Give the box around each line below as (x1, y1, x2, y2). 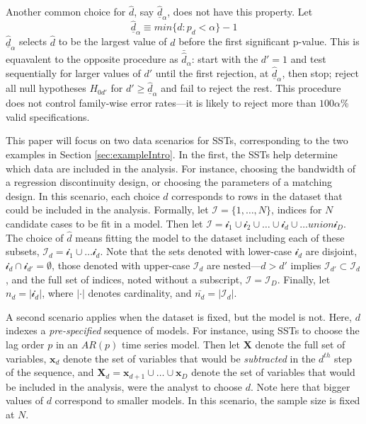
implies (290, 257, 321, 272)
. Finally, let (277, 271, 331, 286)
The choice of (6, 230, 64, 245)
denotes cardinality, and (88, 285, 192, 300)
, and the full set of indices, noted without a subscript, (6, 271, 243, 286)
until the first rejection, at (155, 65, 269, 80)
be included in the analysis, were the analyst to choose (6, 379, 242, 394)
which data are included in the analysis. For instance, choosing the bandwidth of (6, 160, 356, 175)
